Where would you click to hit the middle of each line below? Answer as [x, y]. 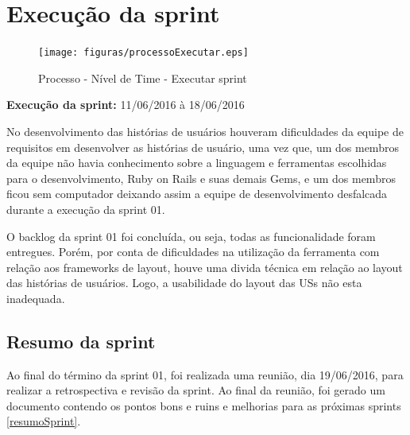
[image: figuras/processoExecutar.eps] [143, 53]
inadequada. [36, 298]
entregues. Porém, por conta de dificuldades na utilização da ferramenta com [193, 252]
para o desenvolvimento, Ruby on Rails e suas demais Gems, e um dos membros [201, 178]
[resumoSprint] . [44, 421]
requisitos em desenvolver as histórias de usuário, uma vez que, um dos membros [203, 147]
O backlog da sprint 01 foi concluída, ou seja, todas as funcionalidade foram [191, 236]
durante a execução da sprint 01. [86, 209]
